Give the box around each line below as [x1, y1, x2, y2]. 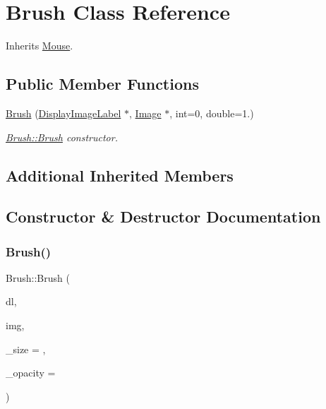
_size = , [6, 341, 46, 356]
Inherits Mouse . [6, 38, 73, 53]
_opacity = [6, 365, 56, 380]
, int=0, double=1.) [169, 105, 254, 120]
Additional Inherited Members [6, 164, 234, 186]
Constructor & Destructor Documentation [6, 206, 321, 227]
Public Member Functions [6, 73, 199, 95]
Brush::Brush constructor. [6, 129, 118, 144]
